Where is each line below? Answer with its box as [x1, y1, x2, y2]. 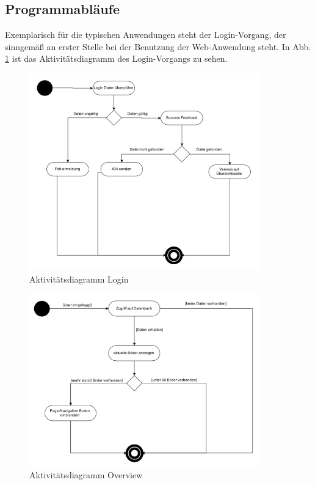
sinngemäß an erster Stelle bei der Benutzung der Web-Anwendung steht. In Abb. [5, 40, 311, 53]
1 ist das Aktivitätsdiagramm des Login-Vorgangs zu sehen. [5, 52, 228, 65]
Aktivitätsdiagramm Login [29, 273, 129, 286]
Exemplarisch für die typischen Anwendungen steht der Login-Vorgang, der [5, 28, 286, 41]
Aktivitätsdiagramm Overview [29, 468, 143, 481]
